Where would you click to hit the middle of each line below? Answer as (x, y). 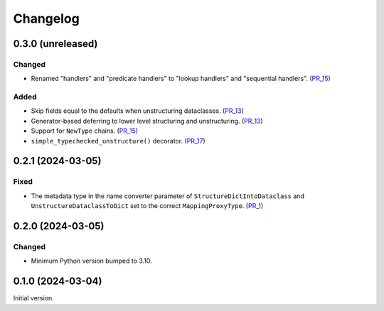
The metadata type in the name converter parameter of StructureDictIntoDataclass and (168, 196)
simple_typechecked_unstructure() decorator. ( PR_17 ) (118, 141)
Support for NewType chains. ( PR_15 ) (85, 131)
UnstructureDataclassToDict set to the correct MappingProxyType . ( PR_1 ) (147, 206)
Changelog (46, 18)
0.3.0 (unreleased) (55, 44)
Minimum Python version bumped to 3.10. (91, 261)
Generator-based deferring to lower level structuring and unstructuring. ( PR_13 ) (147, 121)
